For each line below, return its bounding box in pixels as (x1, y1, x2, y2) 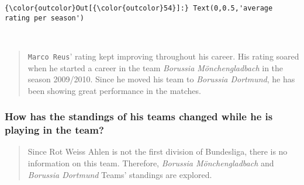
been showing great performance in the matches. (27, 84, 201, 96)
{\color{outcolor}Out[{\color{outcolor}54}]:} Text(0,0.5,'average (5, 4, 273, 12)
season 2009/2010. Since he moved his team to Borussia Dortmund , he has (27, 73, 295, 85)
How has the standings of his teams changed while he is (5, 109, 273, 124)
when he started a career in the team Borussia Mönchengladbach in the (27, 61, 284, 74)
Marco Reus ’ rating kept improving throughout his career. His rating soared (27, 50, 299, 62)
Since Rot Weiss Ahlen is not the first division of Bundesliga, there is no (27, 145, 288, 158)
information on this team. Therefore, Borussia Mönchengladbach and (27, 157, 274, 169)
